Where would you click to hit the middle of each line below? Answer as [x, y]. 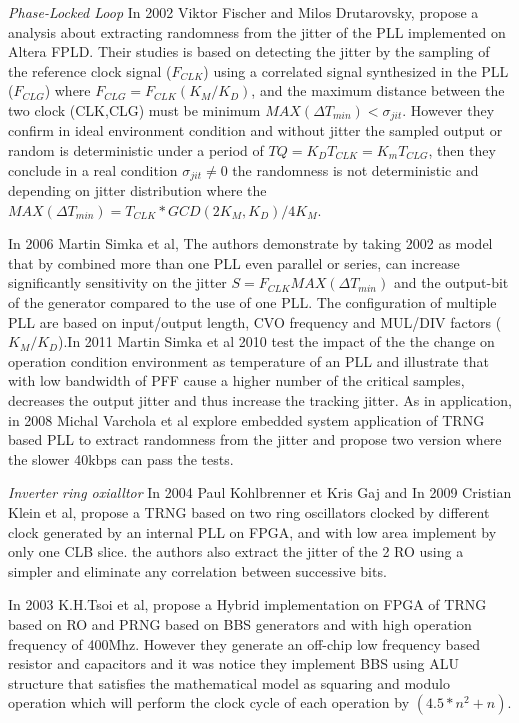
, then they [462, 150]
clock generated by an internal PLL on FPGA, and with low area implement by [252, 531]
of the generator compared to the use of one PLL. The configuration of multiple [252, 302]
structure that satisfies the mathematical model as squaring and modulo [229, 682]
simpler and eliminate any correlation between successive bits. [197, 570]
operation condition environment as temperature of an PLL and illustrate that [248, 360]
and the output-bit [451, 282]
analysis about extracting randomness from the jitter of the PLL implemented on [257, 31]
